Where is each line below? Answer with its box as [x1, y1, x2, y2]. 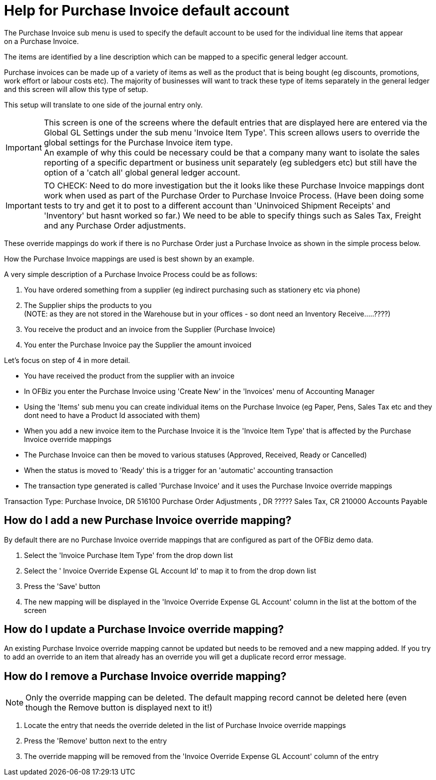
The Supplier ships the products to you [24, 300, 152, 309]
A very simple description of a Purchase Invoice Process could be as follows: [4, 269, 257, 278]
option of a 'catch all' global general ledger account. [43, 167, 240, 177]
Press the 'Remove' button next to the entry [24, 736, 167, 745]
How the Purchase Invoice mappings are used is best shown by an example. [4, 254, 255, 263]
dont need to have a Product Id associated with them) [24, 410, 200, 419]
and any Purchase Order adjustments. [43, 220, 186, 230]
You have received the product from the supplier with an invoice [24, 371, 235, 380]
